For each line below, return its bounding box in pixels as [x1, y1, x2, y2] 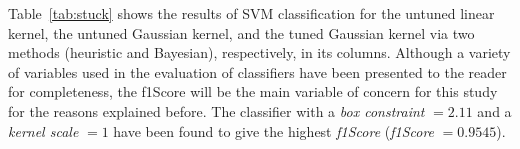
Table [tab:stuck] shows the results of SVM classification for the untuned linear [8, 3, 495, 23]
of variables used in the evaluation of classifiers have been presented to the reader [8, 61, 507, 82]
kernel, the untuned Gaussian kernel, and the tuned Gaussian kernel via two [8, 22, 475, 43]
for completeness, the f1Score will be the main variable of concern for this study [8, 81, 498, 102]
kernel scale [8, 120, 79, 141]
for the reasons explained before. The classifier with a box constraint [8, 100, 425, 121]
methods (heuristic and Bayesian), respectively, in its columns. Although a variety [8, 42, 511, 63]
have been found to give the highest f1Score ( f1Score [113, 120, 435, 141]
